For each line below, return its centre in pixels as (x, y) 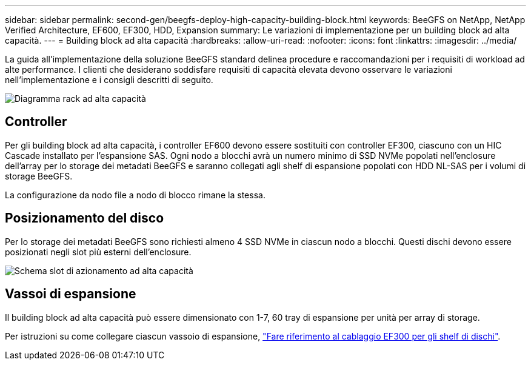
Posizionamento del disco (85, 218)
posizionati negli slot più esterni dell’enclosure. (98, 252)
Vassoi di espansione (71, 294)
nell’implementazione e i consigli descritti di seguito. (109, 80)
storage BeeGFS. (39, 176)
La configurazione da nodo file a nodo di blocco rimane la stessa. (135, 195)
